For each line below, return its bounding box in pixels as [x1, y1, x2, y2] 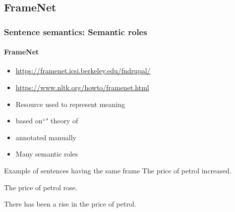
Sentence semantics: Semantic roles [4, 25, 147, 38]
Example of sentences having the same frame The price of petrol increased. [4, 165, 232, 175]
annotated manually [15, 132, 76, 142]
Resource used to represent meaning [15, 99, 125, 109]
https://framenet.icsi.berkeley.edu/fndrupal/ [15, 65, 151, 76]
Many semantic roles [15, 149, 78, 159]
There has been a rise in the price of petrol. [4, 199, 136, 209]
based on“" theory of [15, 115, 78, 126]
